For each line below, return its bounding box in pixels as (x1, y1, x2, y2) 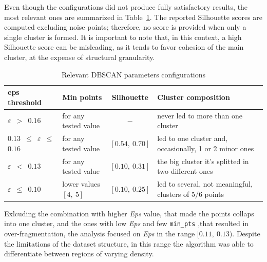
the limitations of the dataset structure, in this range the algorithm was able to (4, 238, 254, 249)
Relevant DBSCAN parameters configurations (61, 69, 206, 79)
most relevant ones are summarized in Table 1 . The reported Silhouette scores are (4, 11, 263, 22)
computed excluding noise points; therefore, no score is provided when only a (4, 22, 246, 32)
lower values (62, 178, 100, 189)
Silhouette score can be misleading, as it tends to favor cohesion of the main (4, 42, 244, 52)
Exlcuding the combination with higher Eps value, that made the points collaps (4, 208, 254, 218)
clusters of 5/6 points (157, 188, 224, 199)
